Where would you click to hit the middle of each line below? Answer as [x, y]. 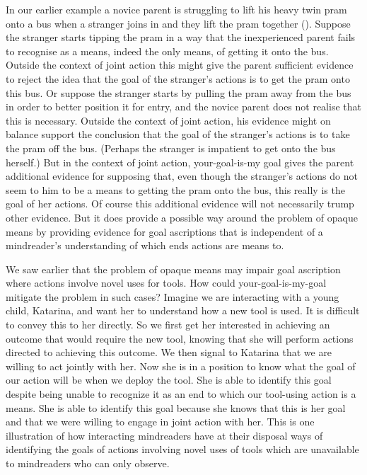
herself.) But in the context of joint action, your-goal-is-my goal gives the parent [180, 162]
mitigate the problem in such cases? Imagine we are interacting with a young [173, 296]
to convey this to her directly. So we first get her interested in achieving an [168, 325]
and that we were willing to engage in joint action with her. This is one [160, 422]
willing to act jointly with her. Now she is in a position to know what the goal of [181, 366]
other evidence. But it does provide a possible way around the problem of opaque [182, 217]
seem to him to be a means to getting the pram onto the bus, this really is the [175, 189]
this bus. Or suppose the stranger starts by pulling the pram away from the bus [179, 92]
